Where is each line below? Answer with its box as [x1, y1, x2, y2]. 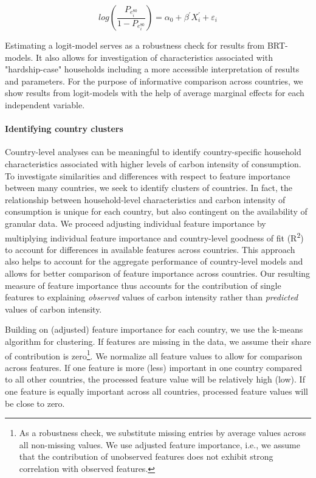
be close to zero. [5, 397, 65, 409]
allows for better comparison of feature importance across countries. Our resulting [5, 266, 311, 279]
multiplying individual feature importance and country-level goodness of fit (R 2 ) [5, 229, 304, 244]
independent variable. [5, 98, 85, 111]
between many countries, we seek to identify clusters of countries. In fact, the [5, 181, 292, 194]
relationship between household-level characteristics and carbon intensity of [5, 193, 286, 206]
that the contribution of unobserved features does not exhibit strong [19, 450, 273, 463]
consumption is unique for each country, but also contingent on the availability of [5, 205, 307, 218]
